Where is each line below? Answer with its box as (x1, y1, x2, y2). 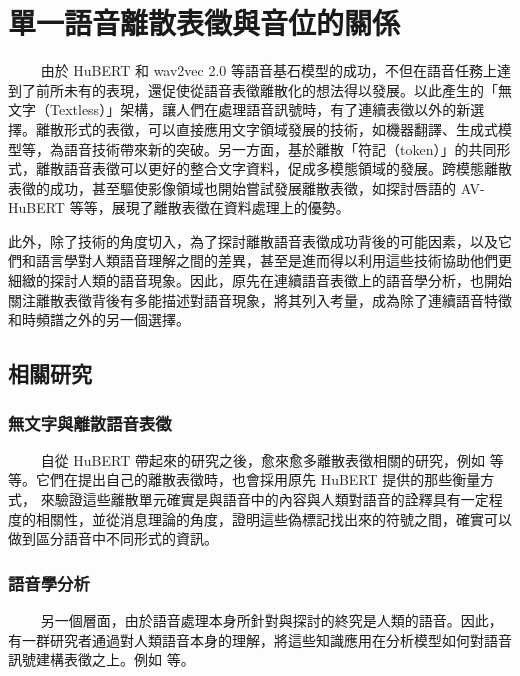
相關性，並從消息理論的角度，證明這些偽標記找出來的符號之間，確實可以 (35, 508, 512, 529)
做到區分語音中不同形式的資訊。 (8, 528, 218, 549)
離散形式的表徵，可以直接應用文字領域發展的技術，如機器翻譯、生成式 (35, 118, 498, 139)
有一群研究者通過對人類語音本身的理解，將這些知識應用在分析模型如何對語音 (8, 629, 512, 650)
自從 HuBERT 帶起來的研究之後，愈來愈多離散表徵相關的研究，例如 (40, 449, 485, 470)
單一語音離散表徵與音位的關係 (8, 2, 401, 43)
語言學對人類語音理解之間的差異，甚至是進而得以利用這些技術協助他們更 (35, 250, 512, 271)
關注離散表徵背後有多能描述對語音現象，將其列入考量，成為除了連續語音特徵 (8, 289, 512, 310)
